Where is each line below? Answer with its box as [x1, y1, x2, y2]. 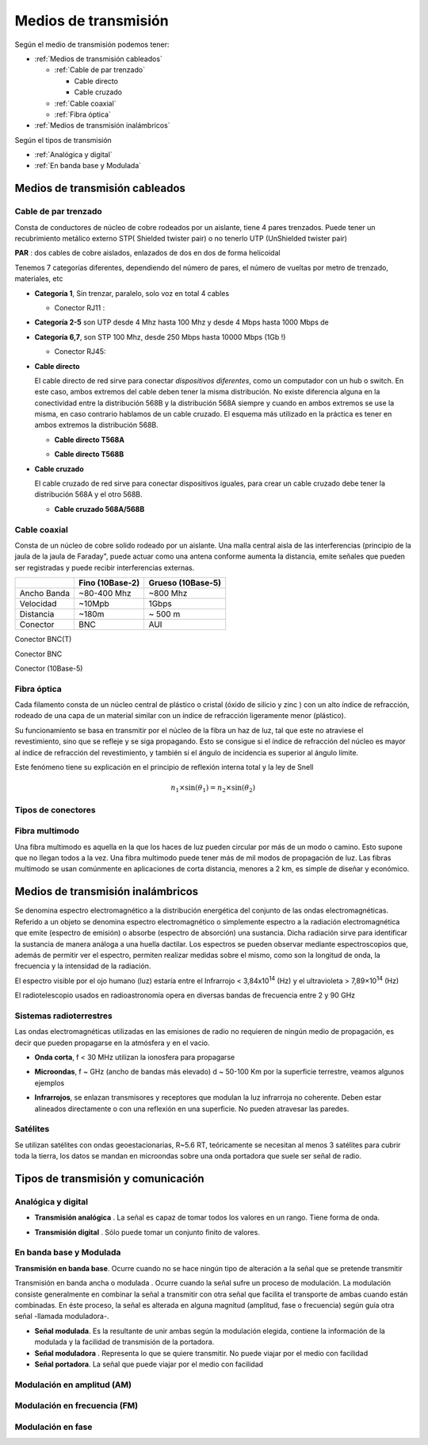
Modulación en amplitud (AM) [14, 1379, 132, 1390]
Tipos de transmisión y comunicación [14, 1171, 205, 1186]
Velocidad [19, 598, 57, 609]
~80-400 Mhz [78, 588, 132, 599]
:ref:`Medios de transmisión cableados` [34, 54, 162, 63]
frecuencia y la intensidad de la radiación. [14, 961, 151, 971]
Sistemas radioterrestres [14, 1010, 113, 1021]
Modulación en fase [14, 1421, 93, 1432]
